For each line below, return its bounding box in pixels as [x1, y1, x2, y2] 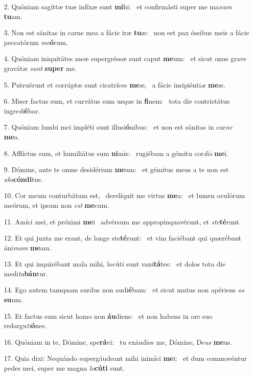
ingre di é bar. [4, 105, 40, 115]
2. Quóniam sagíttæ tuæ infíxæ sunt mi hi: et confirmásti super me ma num [4, 1, 232, 11]
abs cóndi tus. [4, 174, 43, 184]
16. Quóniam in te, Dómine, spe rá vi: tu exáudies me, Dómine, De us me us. [4, 336, 232, 347]
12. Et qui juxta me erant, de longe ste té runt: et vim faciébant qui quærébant [4, 233, 241, 243]
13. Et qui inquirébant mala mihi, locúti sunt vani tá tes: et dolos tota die [4, 259, 226, 269]
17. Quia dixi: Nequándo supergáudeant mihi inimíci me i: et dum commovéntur [4, 353, 247, 363]
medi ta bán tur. [4, 268, 48, 278]
